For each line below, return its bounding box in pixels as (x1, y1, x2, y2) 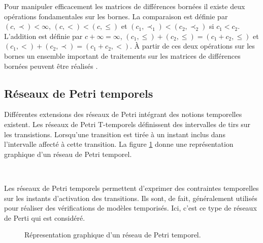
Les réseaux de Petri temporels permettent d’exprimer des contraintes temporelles (4, 182, 259, 193)
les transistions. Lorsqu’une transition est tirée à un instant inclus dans (4, 129, 225, 139)
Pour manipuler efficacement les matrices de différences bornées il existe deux (4, 1, 245, 11)
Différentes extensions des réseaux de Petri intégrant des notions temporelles (4, 109, 242, 119)
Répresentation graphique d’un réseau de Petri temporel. (24, 229, 201, 240)
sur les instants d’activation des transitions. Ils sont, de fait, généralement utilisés (4, 192, 257, 203)
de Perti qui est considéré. (4, 212, 85, 223)
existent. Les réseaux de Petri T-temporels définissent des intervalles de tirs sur (4, 118, 251, 129)
